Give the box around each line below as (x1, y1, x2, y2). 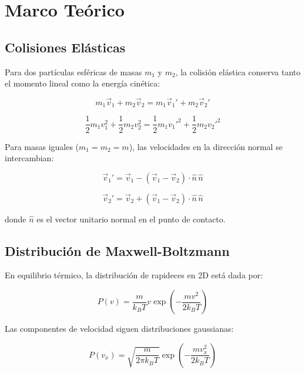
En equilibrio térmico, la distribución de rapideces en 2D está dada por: (5, 269, 263, 281)
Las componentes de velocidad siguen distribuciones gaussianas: (5, 322, 234, 335)
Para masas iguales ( (5, 140, 79, 152)
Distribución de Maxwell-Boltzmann (5, 241, 230, 259)
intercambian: (5, 152, 54, 164)
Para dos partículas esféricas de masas (5, 65, 142, 78)
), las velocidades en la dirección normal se (129, 140, 283, 152)
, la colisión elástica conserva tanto (175, 65, 301, 78)
